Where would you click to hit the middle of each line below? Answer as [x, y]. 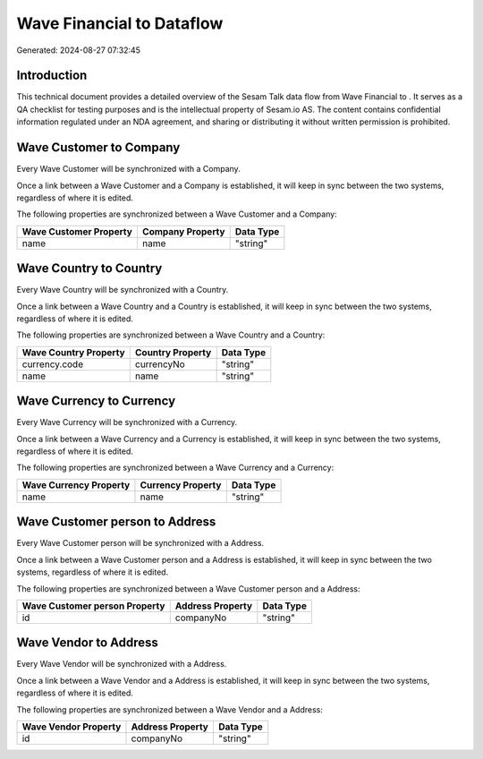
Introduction [52, 76]
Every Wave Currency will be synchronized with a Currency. [127, 422]
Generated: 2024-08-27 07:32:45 [78, 50]
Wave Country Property [73, 352]
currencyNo [160, 364]
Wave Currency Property [76, 485]
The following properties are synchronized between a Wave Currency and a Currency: [175, 468]
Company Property [183, 231]
